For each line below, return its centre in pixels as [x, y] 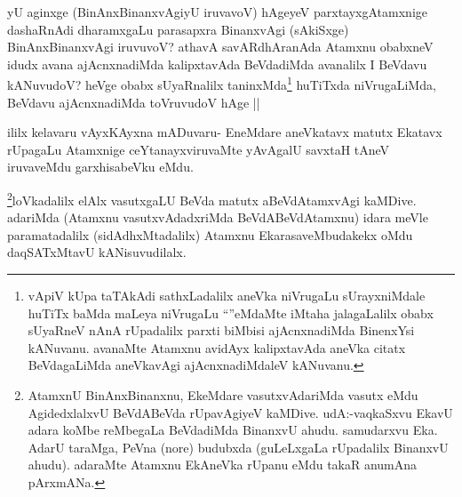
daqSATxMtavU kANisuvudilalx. [97, 252]
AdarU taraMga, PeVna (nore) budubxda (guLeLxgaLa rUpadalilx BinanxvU [238, 447]
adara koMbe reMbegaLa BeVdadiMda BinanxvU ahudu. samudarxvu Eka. [233, 430]
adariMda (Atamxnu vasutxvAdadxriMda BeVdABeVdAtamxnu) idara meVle [218, 217]
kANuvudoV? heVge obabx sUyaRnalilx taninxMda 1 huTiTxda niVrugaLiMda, [222, 84]
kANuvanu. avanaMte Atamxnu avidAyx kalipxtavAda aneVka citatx [217, 347]
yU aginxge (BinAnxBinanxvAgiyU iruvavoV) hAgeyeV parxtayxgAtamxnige [218, 12]
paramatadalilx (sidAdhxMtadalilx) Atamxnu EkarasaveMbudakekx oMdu [210, 234]
